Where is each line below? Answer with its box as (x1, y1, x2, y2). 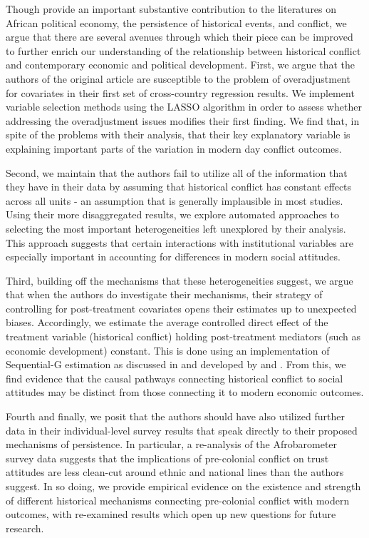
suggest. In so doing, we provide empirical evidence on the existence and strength (6, 479, 361, 493)
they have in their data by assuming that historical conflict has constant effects (6, 179, 352, 194)
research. (6, 520, 44, 535)
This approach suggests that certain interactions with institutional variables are (6, 235, 354, 250)
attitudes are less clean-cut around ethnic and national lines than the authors (6, 465, 344, 479)
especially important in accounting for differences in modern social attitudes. (6, 249, 341, 264)
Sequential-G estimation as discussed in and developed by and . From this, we (6, 357, 346, 372)
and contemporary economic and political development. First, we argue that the (6, 57, 355, 72)
